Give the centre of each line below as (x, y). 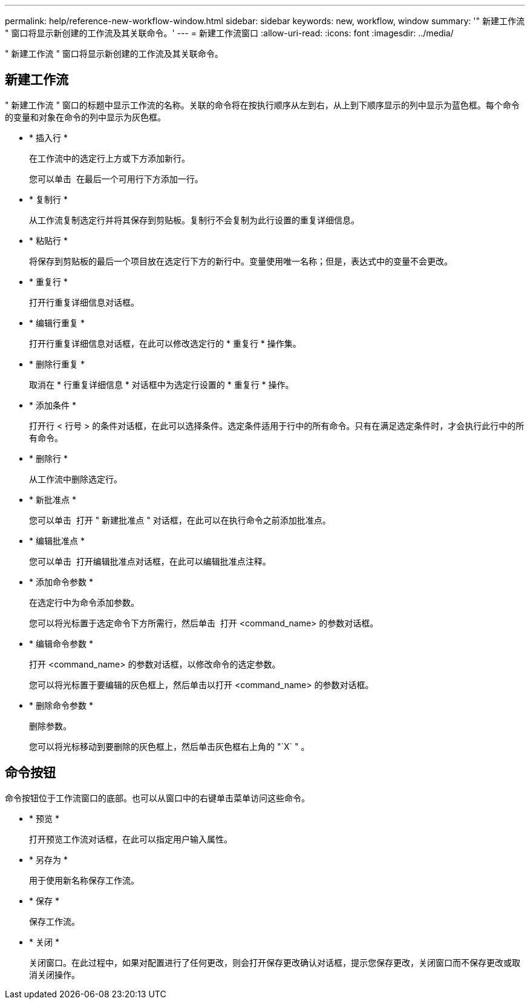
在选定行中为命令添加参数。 (84, 602)
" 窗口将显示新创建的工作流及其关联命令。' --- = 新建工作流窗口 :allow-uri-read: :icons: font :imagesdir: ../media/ (229, 33)
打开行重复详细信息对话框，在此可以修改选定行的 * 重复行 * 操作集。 (165, 343)
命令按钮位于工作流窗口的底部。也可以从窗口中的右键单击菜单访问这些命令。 (157, 798)
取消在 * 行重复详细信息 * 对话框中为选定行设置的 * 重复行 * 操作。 (162, 384)
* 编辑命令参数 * (61, 643)
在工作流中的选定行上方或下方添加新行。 (110, 158)
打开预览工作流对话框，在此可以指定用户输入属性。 (131, 839)
